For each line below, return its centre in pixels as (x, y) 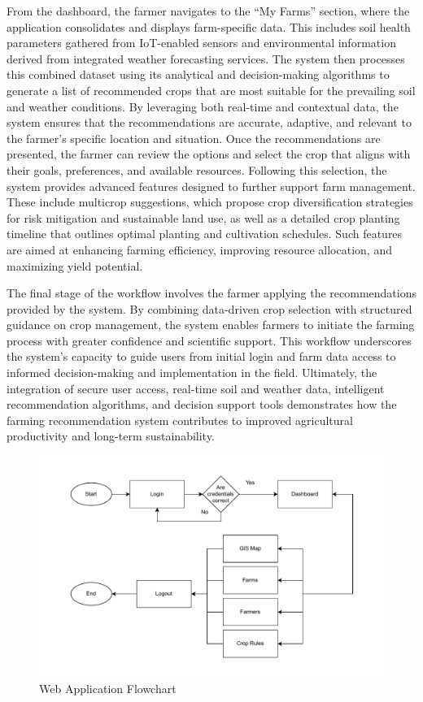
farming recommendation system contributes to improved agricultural (180, 420)
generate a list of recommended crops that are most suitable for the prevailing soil (211, 90)
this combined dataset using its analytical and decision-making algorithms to (198, 74)
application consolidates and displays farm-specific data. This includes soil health (209, 26)
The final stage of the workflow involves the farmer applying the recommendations (211, 293)
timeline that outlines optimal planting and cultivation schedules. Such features (205, 234)
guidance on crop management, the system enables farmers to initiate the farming (211, 325)
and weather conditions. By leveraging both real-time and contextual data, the (203, 106)
